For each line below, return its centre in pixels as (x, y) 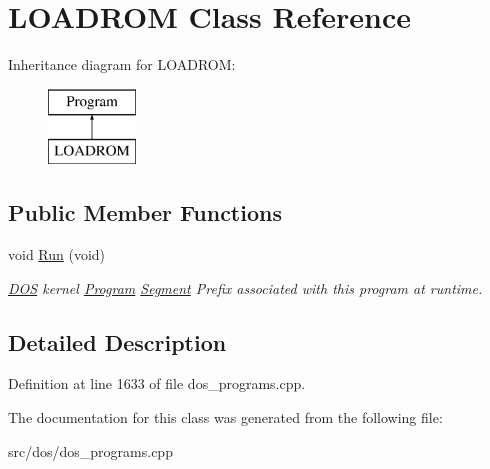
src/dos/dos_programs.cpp (90, 450)
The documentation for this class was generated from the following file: (225, 417)
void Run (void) (57, 254)
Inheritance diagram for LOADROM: (122, 64)
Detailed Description (117, 341)
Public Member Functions (145, 212)
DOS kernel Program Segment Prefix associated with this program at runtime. (245, 287)
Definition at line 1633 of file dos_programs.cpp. (157, 383)
